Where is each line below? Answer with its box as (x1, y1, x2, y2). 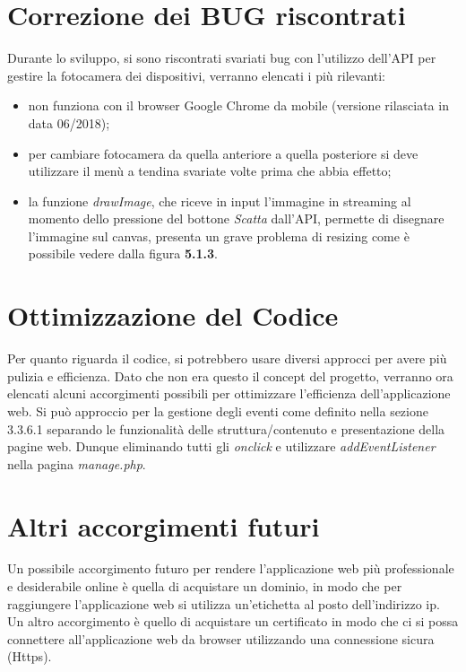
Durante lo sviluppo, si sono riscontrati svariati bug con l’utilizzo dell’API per (7, 48, 436, 67)
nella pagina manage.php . (7, 454, 146, 473)
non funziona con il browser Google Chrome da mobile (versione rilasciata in (28, 96, 449, 115)
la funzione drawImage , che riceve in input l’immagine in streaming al (28, 191, 411, 210)
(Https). (7, 647, 52, 666)
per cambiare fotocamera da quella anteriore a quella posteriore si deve (28, 144, 419, 162)
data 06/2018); (28, 113, 110, 132)
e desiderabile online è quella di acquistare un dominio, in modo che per (7, 577, 402, 596)
